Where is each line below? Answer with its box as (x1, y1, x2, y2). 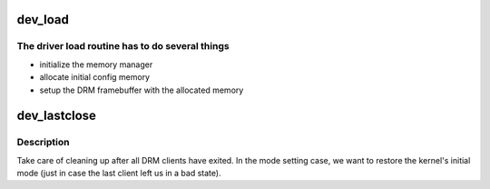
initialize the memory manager (39, 59, 153, 70)
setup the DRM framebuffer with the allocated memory (39, 85, 244, 95)
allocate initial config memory (39, 72, 150, 83)
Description (16, 136, 70, 149)
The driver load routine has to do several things (16, 40, 230, 53)
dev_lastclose (16, 108, 97, 124)
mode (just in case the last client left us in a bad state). (16, 168, 221, 179)
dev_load (16, 12, 70, 27)
